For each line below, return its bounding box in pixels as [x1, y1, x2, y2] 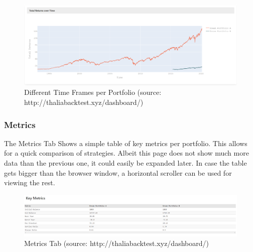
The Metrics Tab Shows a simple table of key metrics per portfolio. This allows [4, 138, 247, 148]
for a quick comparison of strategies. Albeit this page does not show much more [4, 148, 249, 158]
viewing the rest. [4, 177, 55, 188]
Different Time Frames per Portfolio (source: [24, 87, 162, 97]
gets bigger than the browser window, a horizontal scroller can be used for [4, 167, 232, 178]
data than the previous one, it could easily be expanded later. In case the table [4, 158, 247, 168]
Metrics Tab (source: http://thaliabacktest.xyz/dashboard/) [24, 238, 209, 248]
